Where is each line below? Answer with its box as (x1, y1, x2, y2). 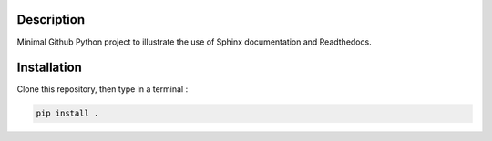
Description (16, 12, 86, 27)
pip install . (36, 108, 99, 118)
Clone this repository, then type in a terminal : (16, 84, 189, 95)
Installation (16, 60, 82, 76)
